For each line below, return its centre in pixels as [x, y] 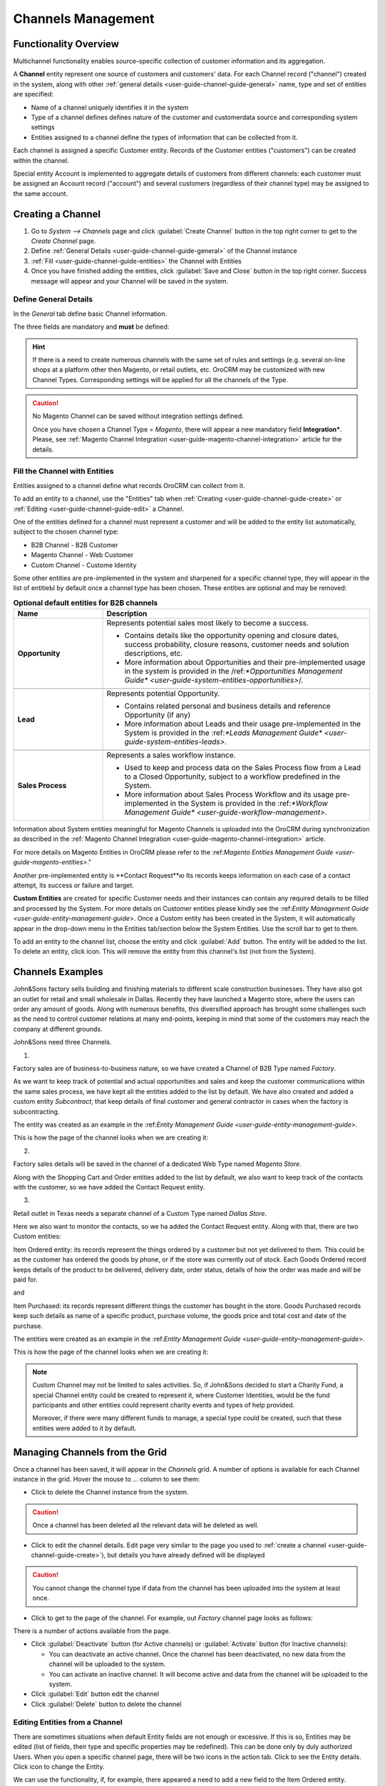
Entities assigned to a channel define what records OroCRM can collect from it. [129, 485]
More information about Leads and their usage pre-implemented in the [243, 724]
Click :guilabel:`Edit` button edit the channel [95, 1694]
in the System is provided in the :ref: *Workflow [249, 804]
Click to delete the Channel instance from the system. [110, 1492]
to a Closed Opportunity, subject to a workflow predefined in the [232, 777]
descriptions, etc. [154, 654]
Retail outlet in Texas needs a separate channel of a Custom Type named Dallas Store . [140, 1213]
